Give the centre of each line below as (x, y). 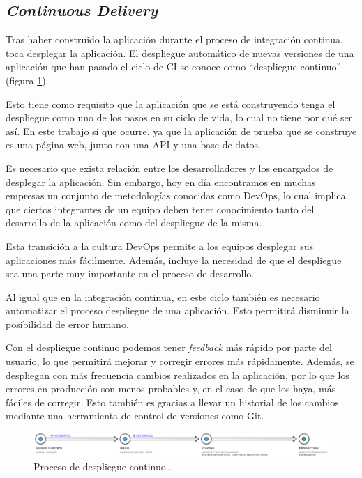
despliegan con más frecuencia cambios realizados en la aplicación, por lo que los (178, 375)
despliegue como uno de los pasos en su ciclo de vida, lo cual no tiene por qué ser (179, 117)
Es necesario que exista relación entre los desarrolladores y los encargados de (169, 168)
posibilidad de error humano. (67, 324)
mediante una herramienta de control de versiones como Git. (135, 416)
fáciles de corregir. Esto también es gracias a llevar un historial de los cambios (172, 402)
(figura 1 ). (27, 80)
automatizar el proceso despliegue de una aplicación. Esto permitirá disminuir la (178, 310)
